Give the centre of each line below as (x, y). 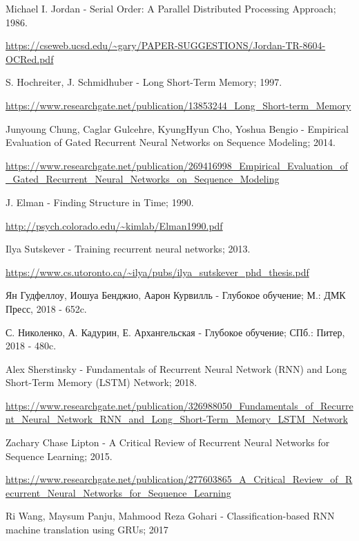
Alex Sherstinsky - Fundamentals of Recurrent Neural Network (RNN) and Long (176, 368)
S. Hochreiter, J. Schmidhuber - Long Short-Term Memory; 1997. (144, 82)
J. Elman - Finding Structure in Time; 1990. (100, 202)
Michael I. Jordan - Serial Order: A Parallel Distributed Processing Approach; (171, 8)
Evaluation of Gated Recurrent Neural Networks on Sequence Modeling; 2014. (171, 142)
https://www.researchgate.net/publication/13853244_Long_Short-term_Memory (178, 105)
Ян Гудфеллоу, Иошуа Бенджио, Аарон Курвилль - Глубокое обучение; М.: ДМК (176, 295)
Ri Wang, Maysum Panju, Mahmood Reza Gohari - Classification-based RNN (170, 516)
